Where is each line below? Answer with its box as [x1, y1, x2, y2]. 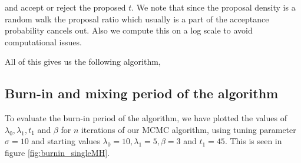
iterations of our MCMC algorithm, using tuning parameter [81, 123, 296, 135]
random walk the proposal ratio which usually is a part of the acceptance [5, 12, 269, 25]
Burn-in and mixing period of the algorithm [5, 84, 279, 102]
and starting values [31, 135, 100, 147]
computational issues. [5, 35, 82, 48]
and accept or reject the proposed [5, 1, 126, 13]
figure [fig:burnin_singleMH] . [5, 146, 110, 158]
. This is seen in [224, 135, 282, 147]
